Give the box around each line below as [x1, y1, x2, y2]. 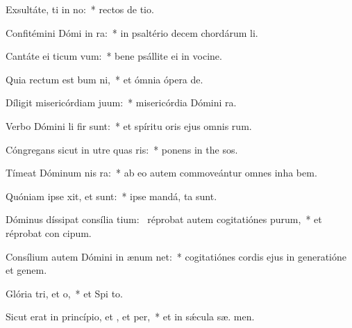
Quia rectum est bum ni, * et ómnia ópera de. [6, 72, 203, 86]
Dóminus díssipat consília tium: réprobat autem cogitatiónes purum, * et [6, 212, 322, 227]
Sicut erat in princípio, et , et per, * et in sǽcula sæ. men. [6, 309, 255, 324]
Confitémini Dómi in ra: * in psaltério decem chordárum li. [6, 25, 258, 40]
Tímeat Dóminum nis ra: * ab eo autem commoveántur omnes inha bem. [6, 165, 317, 180]
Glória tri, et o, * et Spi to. [6, 286, 123, 300]
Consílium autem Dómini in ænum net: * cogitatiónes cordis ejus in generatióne [6, 249, 346, 263]
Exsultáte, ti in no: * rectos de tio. [6, 2, 154, 16]
